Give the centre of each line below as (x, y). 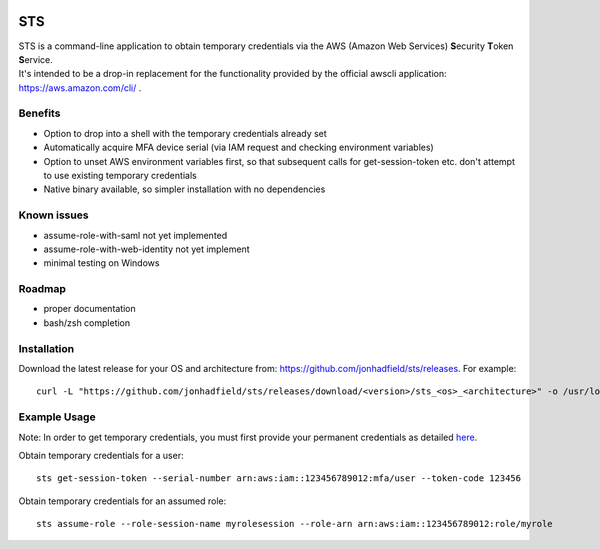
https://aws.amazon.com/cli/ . (80, 87)
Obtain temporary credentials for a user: (101, 455)
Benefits (39, 113)
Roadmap (42, 289)
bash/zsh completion (87, 322)
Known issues (53, 215)
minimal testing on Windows (101, 263)
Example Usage (57, 417)
